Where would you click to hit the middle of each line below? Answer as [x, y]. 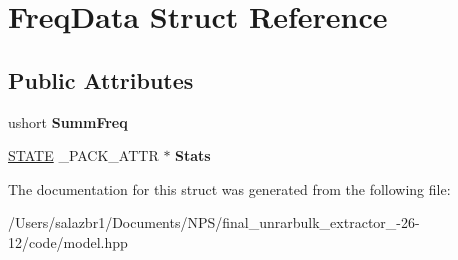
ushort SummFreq [68, 121]
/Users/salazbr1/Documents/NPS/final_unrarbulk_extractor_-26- [214, 222]
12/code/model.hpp [68, 241]
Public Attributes [101, 79]
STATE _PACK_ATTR [83, 155]
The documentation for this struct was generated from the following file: [229, 188]
